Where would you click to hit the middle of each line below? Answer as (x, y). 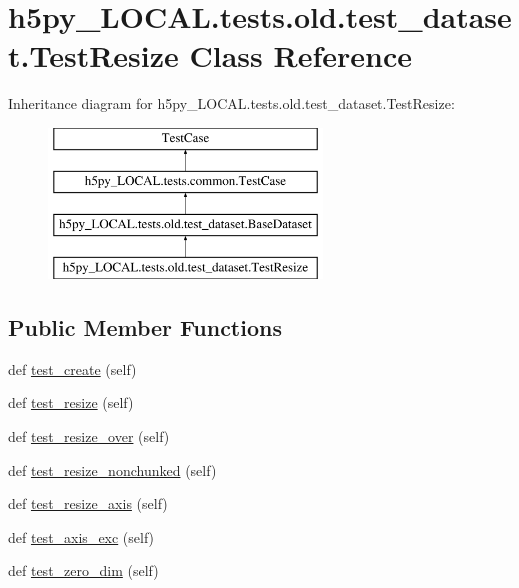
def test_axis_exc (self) (81, 536)
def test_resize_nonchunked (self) (112, 469)
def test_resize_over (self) (89, 436)
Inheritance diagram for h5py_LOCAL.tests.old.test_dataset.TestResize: (231, 103)
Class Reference (300, 55)
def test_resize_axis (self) (88, 503)
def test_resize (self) (71, 402)
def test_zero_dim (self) (83, 570)
